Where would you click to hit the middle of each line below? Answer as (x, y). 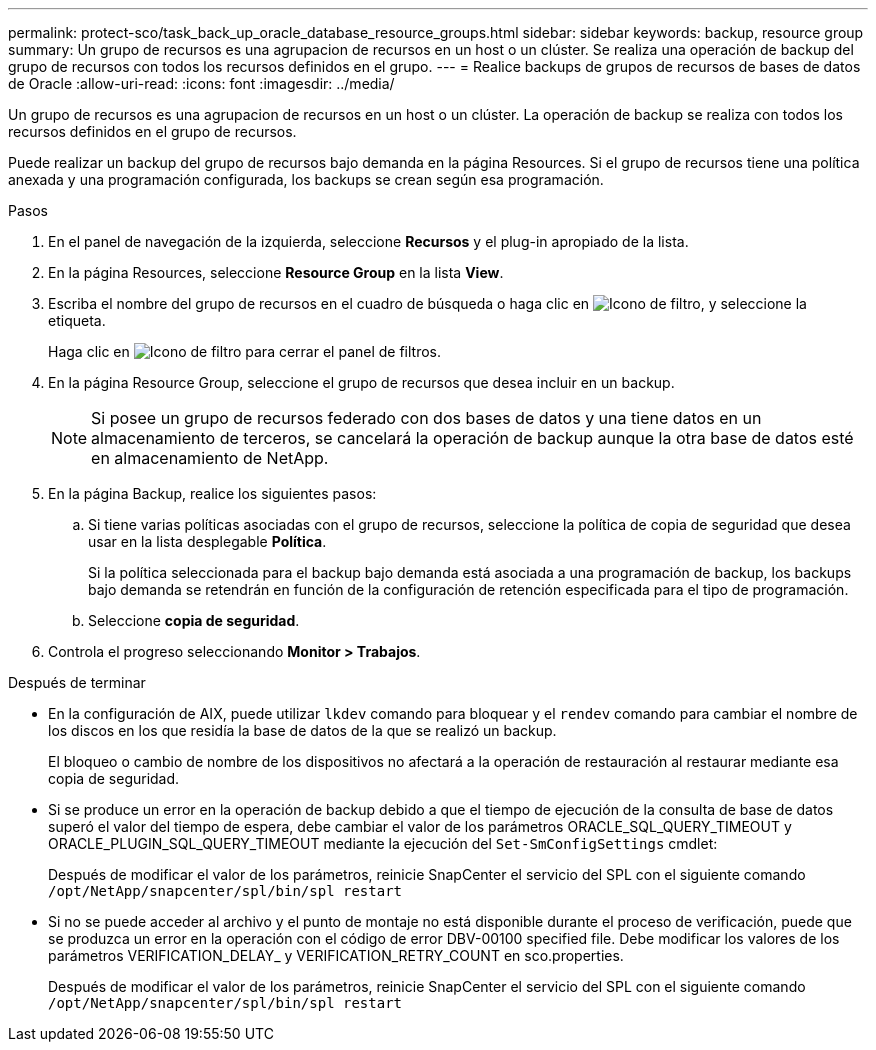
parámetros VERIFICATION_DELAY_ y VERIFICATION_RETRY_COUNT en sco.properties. (336, 955)
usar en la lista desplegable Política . (207, 541)
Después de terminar (77, 682)
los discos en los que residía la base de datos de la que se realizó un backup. (302, 730)
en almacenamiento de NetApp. (210, 458)
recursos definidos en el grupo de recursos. (152, 131)
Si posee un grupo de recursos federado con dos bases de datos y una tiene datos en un (426, 418)
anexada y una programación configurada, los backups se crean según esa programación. (306, 179)
